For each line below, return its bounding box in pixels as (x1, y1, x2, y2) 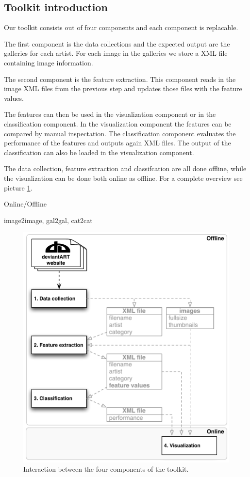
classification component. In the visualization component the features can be (4, 118, 232, 128)
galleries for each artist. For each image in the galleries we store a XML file (4, 48, 228, 58)
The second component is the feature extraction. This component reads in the (4, 74, 236, 84)
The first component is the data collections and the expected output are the (4, 38, 230, 48)
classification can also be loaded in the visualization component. (4, 147, 194, 157)
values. (4, 93, 24, 103)
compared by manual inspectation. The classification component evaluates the (4, 128, 236, 138)
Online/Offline (4, 199, 47, 209)
